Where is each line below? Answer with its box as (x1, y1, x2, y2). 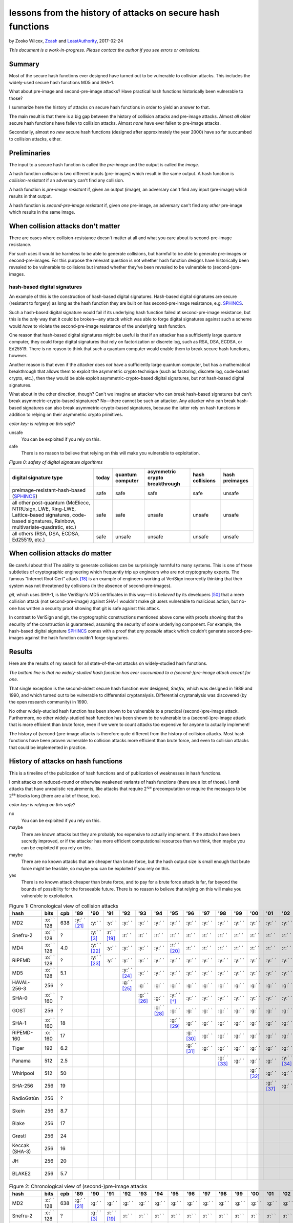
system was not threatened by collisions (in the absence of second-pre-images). (9, 583, 172, 589)
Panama (12, 1057, 31, 1064)
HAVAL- (12, 979, 30, 986)
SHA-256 (12, 1082, 34, 1089)
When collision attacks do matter (9, 549, 112, 558)
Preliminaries (9, 149, 51, 157)
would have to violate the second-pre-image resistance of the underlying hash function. (9, 323, 187, 329)
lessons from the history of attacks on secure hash (9, 7, 220, 18)
